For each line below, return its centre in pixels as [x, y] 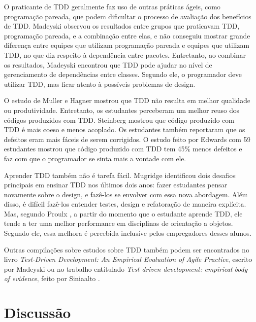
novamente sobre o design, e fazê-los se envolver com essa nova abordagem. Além [126, 194]
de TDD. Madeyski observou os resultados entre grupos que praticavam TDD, [122, 26]
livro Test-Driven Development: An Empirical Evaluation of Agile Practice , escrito [128, 259]
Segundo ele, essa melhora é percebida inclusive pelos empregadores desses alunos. [128, 233]
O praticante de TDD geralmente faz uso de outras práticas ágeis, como [112, 6]
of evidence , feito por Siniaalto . [52, 278]
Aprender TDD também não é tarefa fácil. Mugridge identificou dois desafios [120, 175]
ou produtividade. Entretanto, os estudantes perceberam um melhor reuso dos [122, 110]
